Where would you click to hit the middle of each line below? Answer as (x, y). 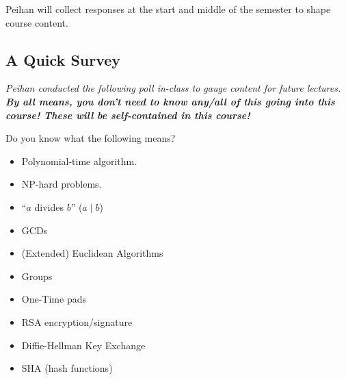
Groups (37, 276)
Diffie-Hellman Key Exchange (83, 345)
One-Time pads (54, 299)
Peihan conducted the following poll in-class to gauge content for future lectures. (173, 88)
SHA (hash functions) (67, 368)
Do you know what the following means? (91, 138)
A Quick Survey (63, 59)
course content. (37, 22)
